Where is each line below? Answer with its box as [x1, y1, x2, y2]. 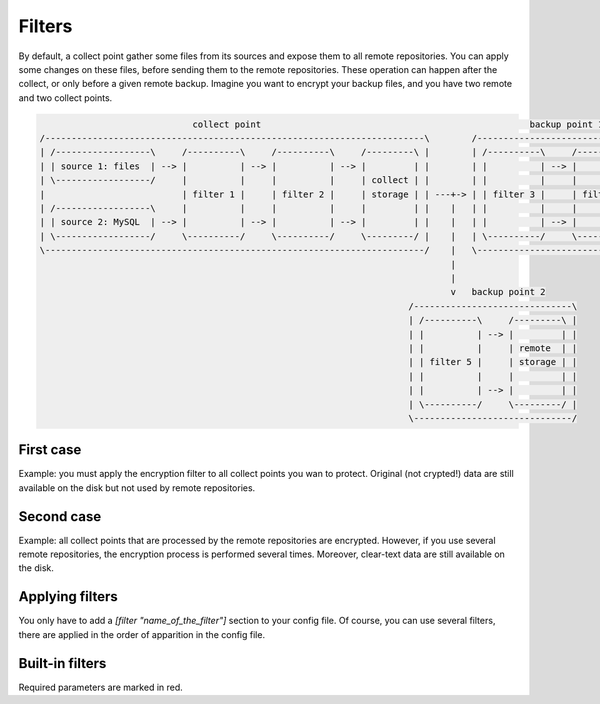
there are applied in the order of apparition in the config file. [18, 628, 265, 640]
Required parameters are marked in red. [18, 681, 184, 693]
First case [18, 441, 82, 459]
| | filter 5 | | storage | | [408, 356, 578, 368]
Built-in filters [18, 655, 107, 672]
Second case [18, 508, 102, 525]
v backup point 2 [450, 286, 546, 298]
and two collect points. [18, 91, 113, 104]
